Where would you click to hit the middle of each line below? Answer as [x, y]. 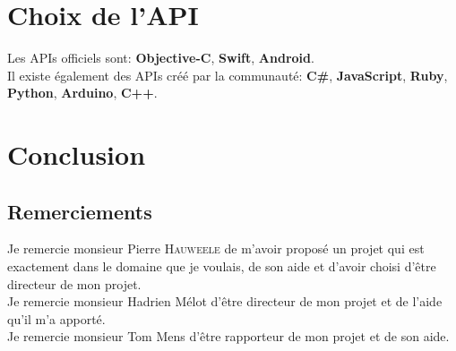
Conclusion [77, 154]
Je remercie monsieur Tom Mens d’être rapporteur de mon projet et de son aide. [228, 336]
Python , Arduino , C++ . [82, 93]
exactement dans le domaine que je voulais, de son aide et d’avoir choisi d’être [222, 266]
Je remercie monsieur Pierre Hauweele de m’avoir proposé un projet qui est [216, 248]
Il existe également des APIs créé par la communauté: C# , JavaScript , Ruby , [228, 75]
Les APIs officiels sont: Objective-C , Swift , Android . [161, 58]
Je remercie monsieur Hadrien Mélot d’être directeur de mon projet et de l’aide [225, 301]
